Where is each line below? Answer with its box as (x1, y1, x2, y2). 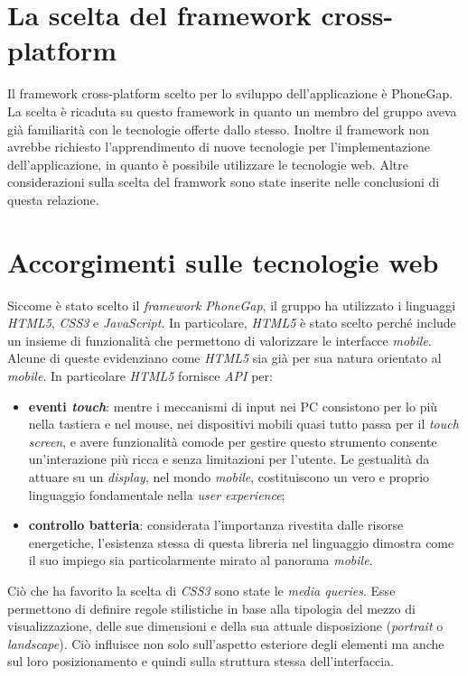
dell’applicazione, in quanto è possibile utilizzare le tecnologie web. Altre (7, 154, 408, 173)
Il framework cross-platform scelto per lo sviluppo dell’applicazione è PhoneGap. (7, 84, 453, 103)
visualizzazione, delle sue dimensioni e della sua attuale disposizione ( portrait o (7, 616, 444, 635)
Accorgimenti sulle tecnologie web (7, 243, 439, 280)
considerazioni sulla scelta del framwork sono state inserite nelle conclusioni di (7, 172, 440, 191)
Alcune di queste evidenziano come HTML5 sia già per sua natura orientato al (7, 348, 442, 367)
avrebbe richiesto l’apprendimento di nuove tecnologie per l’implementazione (7, 137, 431, 156)
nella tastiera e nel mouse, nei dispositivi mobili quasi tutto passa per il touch (28, 414, 459, 433)
